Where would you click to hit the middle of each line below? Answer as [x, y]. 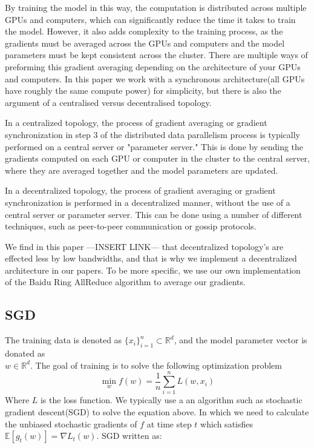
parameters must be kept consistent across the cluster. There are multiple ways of [156, 55]
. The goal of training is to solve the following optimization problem [156, 365]
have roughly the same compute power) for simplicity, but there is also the [143, 91]
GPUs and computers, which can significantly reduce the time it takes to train [150, 19]
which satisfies [227, 423]
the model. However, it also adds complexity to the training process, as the [144, 31]
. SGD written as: [129, 436]
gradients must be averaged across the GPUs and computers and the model [145, 43]
